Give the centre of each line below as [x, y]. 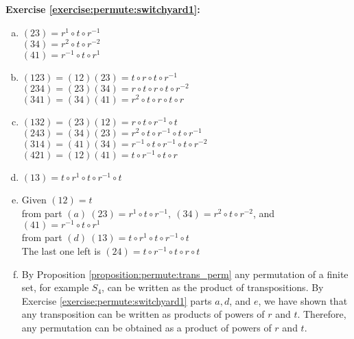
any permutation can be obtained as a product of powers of [146, 327]
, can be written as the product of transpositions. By [213, 287]
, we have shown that [303, 300]
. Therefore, [322, 314]
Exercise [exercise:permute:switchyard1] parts [117, 300]
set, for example [55, 287]
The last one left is [61, 251]
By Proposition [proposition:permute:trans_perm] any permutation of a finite [185, 274]
